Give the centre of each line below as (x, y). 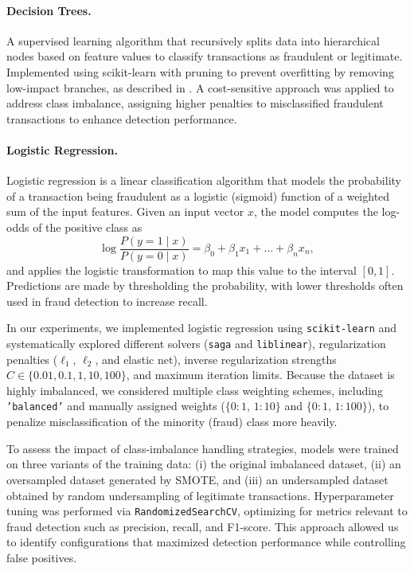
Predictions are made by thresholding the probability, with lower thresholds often (205, 285)
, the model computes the (316, 211)
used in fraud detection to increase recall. (107, 301)
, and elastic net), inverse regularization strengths (216, 359)
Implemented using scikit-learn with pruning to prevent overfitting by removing (200, 71)
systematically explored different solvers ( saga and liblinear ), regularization (196, 344)
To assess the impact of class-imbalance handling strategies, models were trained (203, 448)
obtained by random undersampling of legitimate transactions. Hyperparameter (200, 495)
